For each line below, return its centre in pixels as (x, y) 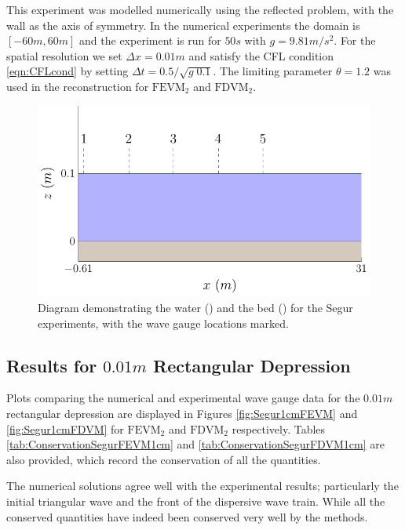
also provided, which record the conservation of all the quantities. (164, 459)
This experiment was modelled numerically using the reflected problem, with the (200, 9)
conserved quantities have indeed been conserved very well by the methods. (187, 516)
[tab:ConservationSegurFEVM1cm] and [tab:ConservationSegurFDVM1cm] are (195, 444)
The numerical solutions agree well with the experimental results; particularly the (202, 486)
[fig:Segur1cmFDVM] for (65, 428)
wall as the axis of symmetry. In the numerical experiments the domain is (183, 25)
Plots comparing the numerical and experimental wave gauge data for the (183, 398)
